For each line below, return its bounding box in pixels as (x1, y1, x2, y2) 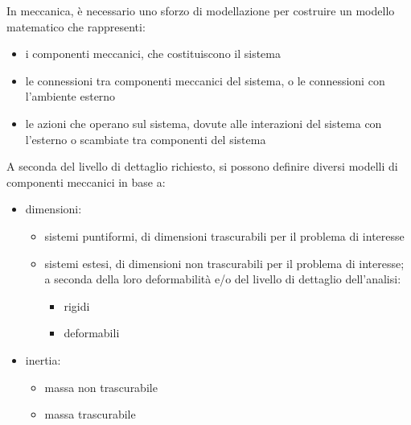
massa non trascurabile (44, 378, 158, 395)
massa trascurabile (44, 406, 136, 423)
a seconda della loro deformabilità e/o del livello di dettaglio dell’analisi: (44, 270, 401, 287)
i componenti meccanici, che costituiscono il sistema (25, 45, 281, 62)
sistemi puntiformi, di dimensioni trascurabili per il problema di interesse (44, 227, 405, 244)
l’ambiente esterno (25, 88, 116, 105)
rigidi (64, 297, 90, 314)
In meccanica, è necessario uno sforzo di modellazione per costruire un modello (6, 2, 395, 19)
